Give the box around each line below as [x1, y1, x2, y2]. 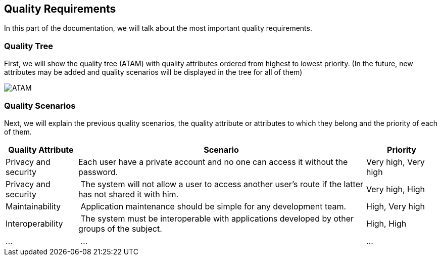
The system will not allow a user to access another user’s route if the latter [80, 179, 363, 189]
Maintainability [6, 201, 61, 211]
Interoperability [6, 218, 63, 229]
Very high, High [366, 184, 425, 194]
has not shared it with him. [78, 189, 179, 199]
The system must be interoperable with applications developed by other [80, 213, 354, 224]
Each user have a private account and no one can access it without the [78, 156, 348, 167]
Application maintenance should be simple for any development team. [80, 201, 347, 211]
